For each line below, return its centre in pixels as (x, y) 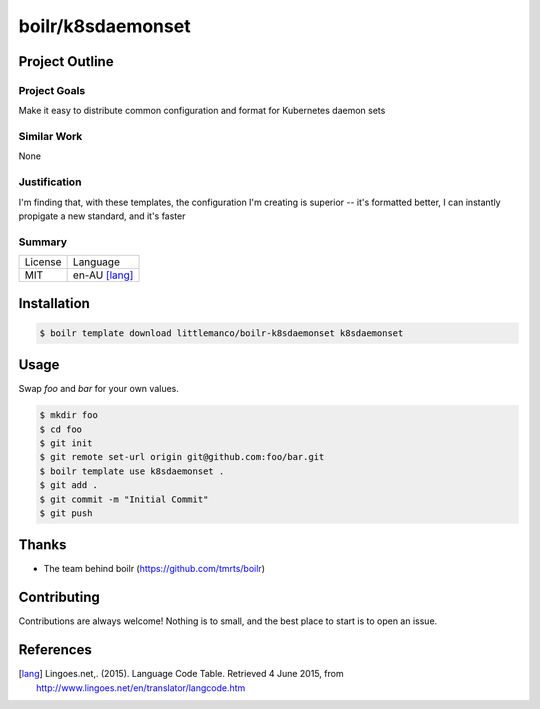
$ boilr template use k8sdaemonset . (132, 471)
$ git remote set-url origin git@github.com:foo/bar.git (182, 457)
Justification (50, 182)
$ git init (66, 443)
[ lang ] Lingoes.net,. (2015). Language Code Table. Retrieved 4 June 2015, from (181, 674)
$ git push (66, 513)
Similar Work (50, 137)
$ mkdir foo (69, 415)
